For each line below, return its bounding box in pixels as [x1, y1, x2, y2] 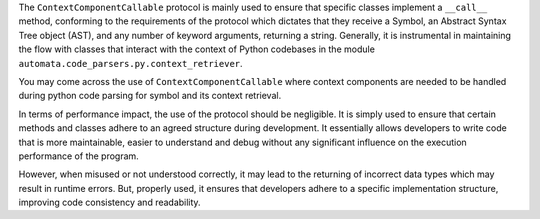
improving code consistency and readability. [18, 196, 201, 209]
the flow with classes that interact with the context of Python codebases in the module [18, 43, 375, 55]
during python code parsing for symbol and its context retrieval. [18, 90, 282, 102]
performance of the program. [18, 150, 139, 162]
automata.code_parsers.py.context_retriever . [18, 57, 244, 69]
